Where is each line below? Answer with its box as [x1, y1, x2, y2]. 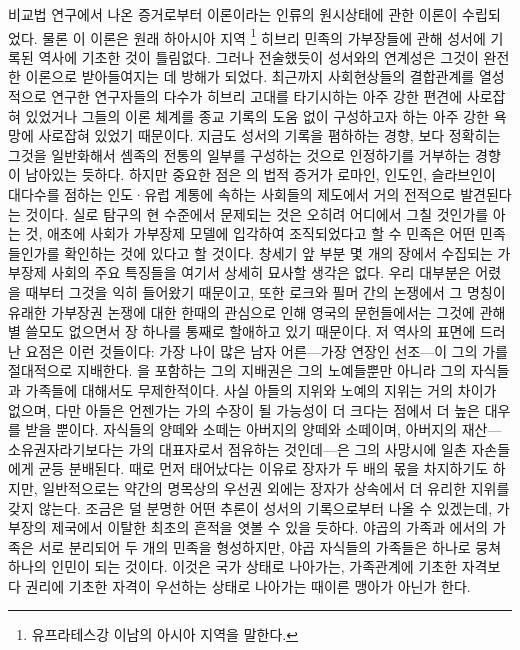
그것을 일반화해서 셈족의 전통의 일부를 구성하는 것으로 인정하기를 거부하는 [8, 144, 471, 165]
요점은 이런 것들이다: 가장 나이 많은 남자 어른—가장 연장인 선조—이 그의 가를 [25, 340, 508, 361]
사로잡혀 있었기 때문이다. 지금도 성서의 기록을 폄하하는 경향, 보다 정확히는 [38, 125, 501, 146]
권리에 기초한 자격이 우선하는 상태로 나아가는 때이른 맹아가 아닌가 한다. [25, 575, 471, 596]
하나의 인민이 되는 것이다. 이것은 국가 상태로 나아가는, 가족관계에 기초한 [8, 556, 458, 577]
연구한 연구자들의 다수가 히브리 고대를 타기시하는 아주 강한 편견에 [51, 86, 463, 107]
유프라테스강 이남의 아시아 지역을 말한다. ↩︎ [31, 624, 298, 645]
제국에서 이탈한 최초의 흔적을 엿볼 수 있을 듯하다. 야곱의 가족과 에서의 [51, 517, 489, 538]
